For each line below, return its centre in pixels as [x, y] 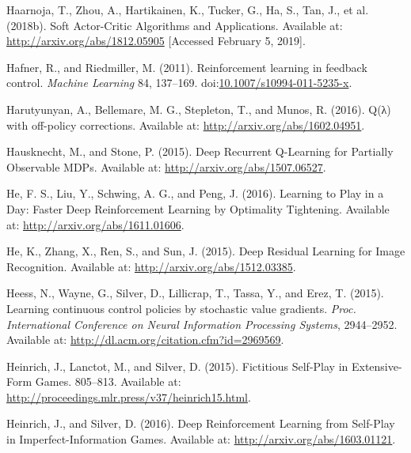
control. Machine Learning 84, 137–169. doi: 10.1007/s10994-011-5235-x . [179, 83]
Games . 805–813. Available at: [108, 381]
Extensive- [377, 366]
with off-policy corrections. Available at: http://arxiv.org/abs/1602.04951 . [186, 125]
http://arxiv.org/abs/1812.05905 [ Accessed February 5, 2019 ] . [156, 41]
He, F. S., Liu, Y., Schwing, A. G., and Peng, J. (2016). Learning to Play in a [195, 193]
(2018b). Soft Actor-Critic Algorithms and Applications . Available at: [175, 25]
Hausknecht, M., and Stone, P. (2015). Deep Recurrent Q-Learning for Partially [200, 151]
